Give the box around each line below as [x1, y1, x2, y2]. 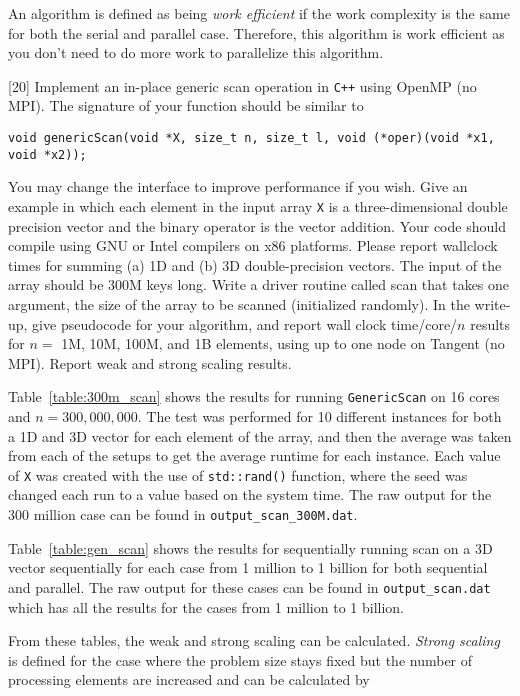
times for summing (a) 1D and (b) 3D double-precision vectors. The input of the [8, 254, 502, 275]
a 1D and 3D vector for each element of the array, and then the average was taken [8, 425, 512, 446]
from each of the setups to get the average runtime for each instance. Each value [8, 445, 501, 466]
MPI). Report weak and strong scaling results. [8, 352, 292, 373]
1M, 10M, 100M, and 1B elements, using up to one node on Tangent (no [61, 333, 505, 354]
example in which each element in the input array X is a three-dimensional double [8, 195, 508, 216]
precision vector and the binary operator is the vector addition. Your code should [8, 215, 506, 236]
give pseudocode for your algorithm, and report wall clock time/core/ [32, 313, 458, 334]
